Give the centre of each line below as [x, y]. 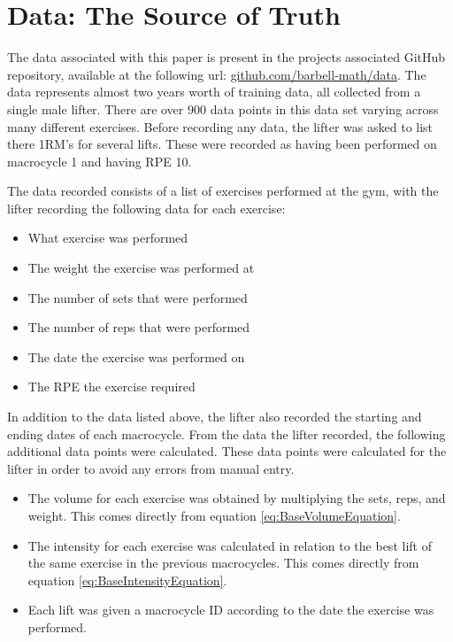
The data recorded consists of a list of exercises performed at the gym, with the [223, 191]
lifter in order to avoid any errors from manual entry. [151, 468]
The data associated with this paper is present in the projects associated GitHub [226, 57]
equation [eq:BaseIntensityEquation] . [127, 580]
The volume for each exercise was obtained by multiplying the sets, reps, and [237, 498]
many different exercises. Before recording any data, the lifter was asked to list [220, 126]
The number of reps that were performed [139, 327]
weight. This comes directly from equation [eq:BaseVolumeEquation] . [214, 515]
